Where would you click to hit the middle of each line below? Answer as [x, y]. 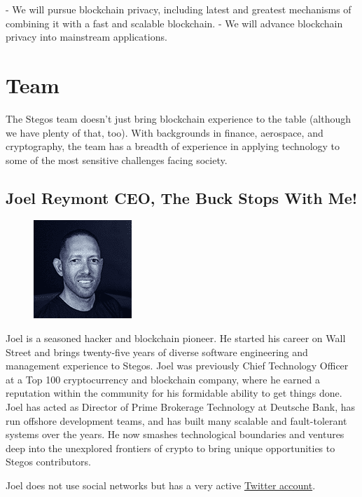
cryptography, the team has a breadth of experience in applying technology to [173, 146]
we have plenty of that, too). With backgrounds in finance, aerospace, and [165, 132]
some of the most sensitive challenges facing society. [117, 159]
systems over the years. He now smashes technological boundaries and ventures [175, 434]
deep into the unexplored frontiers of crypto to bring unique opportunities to [170, 448]
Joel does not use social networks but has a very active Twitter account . [161, 485]
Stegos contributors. [48, 462]
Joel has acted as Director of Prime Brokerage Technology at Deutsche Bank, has [180, 407]
